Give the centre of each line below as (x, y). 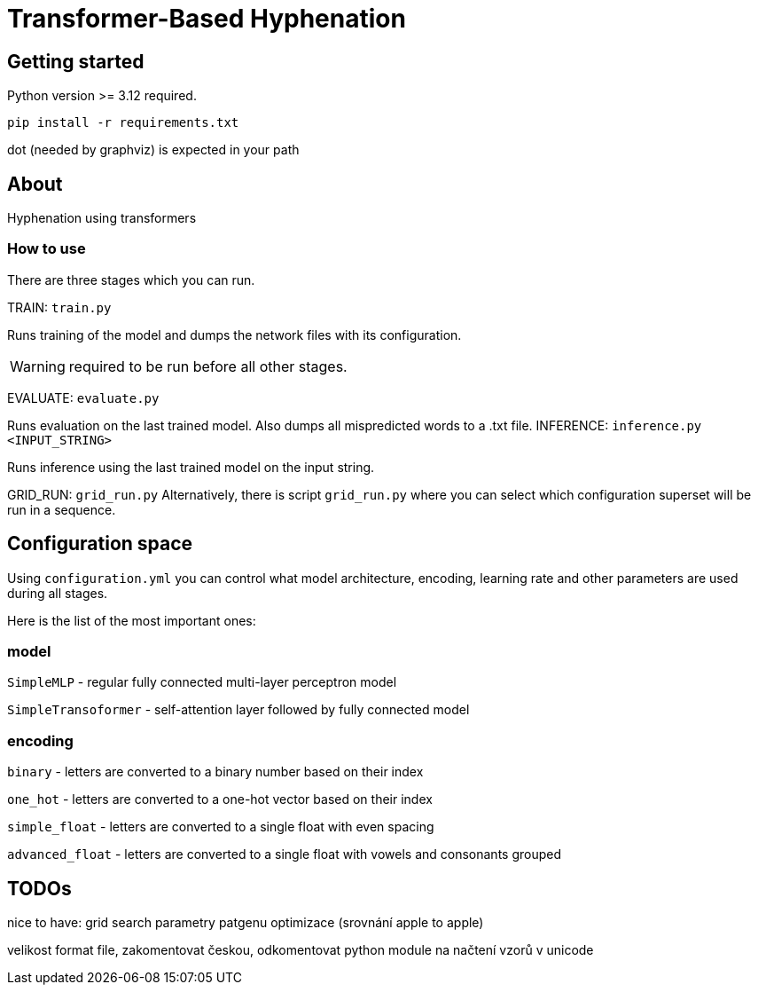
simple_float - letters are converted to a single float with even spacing (221, 827)
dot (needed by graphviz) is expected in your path (153, 150)
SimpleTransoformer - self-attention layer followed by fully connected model (238, 710)
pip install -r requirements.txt (123, 123)
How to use (47, 249)
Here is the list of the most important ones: (132, 620)
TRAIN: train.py (59, 307)
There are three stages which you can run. (131, 279)
